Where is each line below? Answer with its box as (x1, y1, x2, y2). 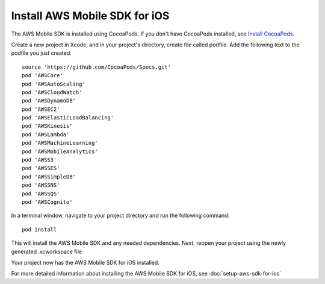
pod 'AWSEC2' (22, 106, 60, 113)
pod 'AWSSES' (22, 165, 60, 172)
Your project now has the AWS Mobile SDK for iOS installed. (11, 259, 159, 266)
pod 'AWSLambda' (22, 131, 70, 138)
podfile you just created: (11, 49, 72, 57)
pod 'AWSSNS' (22, 181, 60, 189)
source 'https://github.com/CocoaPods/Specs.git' (22, 63, 172, 71)
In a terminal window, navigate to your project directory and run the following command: (11, 212, 230, 219)
